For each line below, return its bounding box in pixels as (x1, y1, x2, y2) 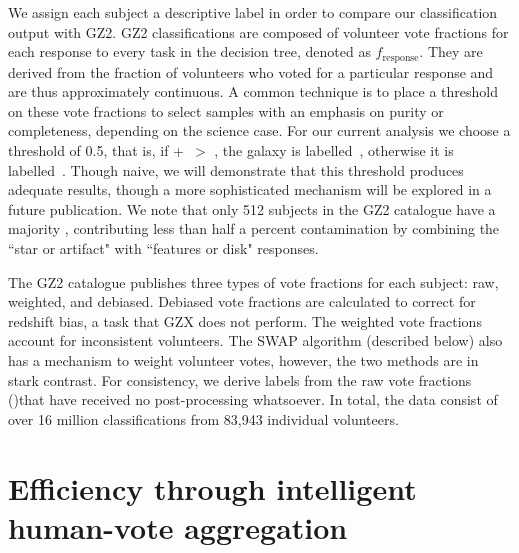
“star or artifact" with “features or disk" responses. (8, 237, 319, 258)
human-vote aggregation (8, 506, 348, 547)
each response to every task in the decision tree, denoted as (8, 41, 371, 62)
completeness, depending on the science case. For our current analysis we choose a (8, 120, 511, 141)
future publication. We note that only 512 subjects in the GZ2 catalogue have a (8, 198, 496, 219)
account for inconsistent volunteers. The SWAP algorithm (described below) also (8, 330, 503, 351)
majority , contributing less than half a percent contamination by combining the (8, 218, 500, 239)
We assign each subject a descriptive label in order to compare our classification (8, 2, 498, 22)
